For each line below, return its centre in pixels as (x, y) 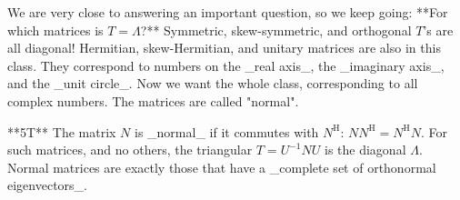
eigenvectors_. (47, 185)
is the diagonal (365, 150)
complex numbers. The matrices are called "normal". (153, 100)
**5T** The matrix (62, 131)
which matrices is (55, 30)
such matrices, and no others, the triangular (130, 150)
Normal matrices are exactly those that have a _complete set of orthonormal (222, 167)
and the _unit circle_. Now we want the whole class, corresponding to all (213, 83)
